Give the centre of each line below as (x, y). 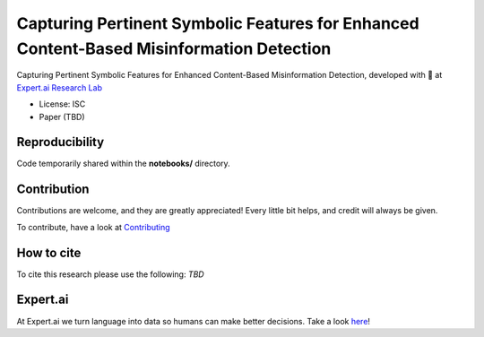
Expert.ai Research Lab (60, 87)
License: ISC (62, 104)
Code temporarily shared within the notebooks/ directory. (123, 164)
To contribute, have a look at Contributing (93, 227)
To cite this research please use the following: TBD (111, 274)
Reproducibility (60, 142)
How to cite (49, 252)
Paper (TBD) (62, 117)
